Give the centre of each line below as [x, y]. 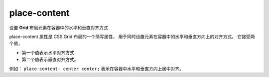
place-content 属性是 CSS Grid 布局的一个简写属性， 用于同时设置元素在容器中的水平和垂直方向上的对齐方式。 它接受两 [132, 37]
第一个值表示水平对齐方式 [48, 52]
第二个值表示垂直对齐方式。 [50, 60]
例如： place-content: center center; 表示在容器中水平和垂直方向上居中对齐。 [97, 69]
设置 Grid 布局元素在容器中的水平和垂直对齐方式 [59, 28]
